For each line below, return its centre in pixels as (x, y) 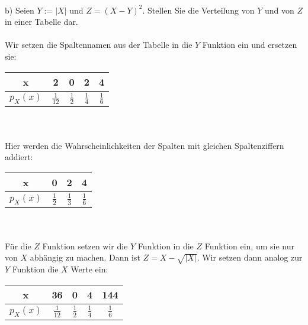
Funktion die (35, 269)
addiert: (19, 157)
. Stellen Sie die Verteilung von (198, 10)
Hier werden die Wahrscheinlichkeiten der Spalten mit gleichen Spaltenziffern (145, 145)
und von (279, 10)
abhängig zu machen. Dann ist (85, 257)
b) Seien (20, 10)
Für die (18, 246)
